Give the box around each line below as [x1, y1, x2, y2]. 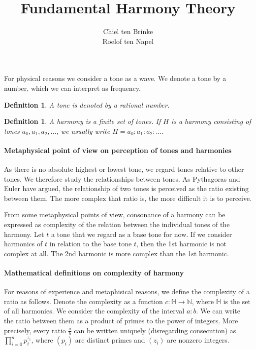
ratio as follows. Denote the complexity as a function [4, 296, 163, 306]
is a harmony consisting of [171, 116, 251, 126]
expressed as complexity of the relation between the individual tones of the [4, 219, 230, 230]
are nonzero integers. [167, 335, 229, 345]
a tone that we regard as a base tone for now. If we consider [51, 229, 232, 239]
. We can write [196, 306, 241, 316]
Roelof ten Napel [102, 36, 154, 46]
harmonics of [4, 238, 43, 249]
